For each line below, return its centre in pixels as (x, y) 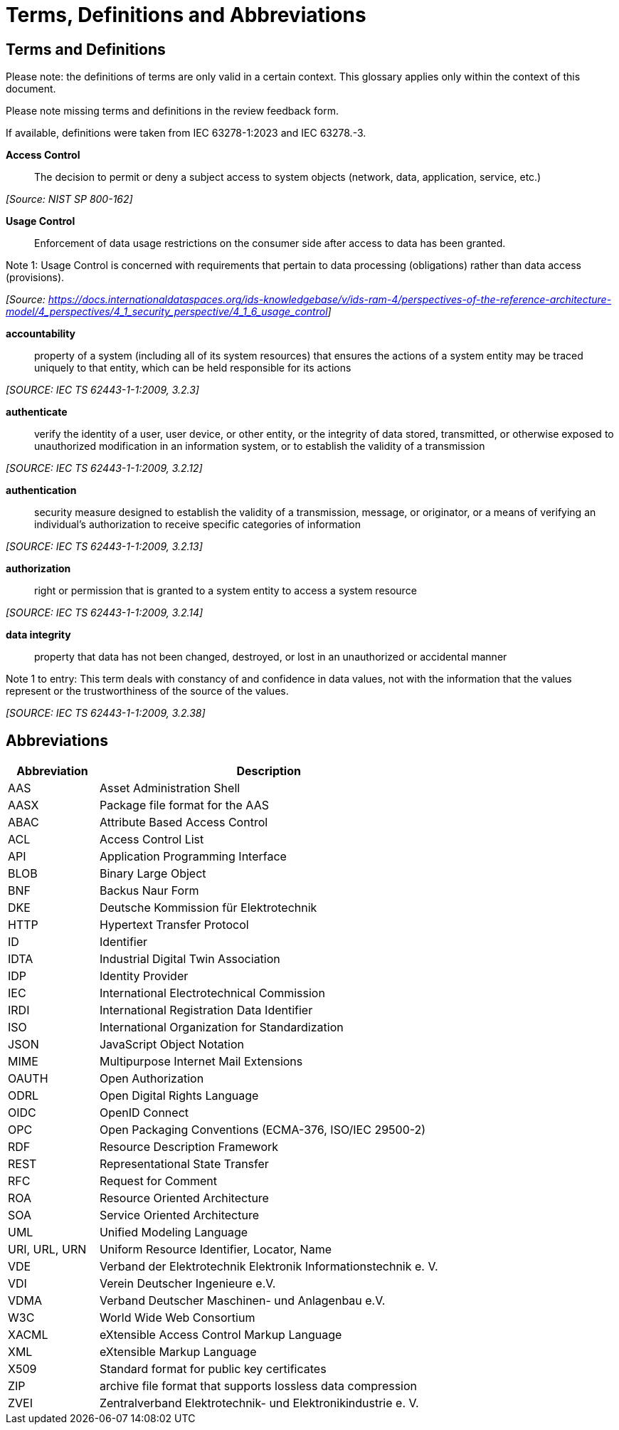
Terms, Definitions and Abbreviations (186, 15)
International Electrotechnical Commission (212, 993)
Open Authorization (152, 1079)
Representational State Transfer (184, 1164)
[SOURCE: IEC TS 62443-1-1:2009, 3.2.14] (105, 613)
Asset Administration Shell (170, 788)
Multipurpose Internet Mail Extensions (201, 1062)
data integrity (38, 635)
